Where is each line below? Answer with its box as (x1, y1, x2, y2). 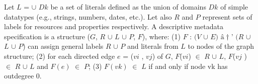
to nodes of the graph (188, 41, 254, 51)
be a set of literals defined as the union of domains (50, 2, 206, 12)
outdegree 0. (4, 70, 42, 81)
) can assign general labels (23, 41, 104, 51)
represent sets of (202, 11, 252, 22)
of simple (220, 2, 248, 12)
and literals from (127, 41, 179, 51)
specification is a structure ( (4, 31, 91, 41)
